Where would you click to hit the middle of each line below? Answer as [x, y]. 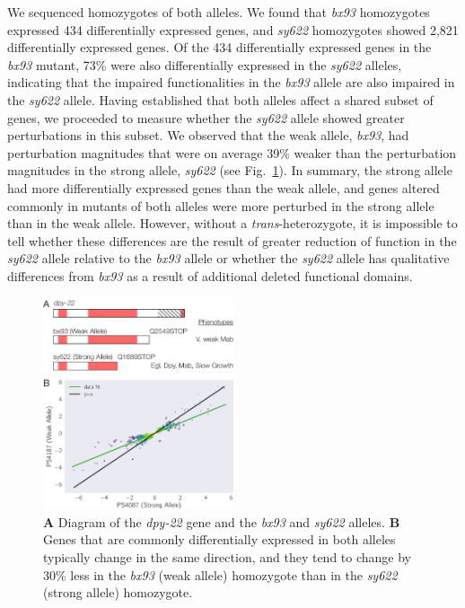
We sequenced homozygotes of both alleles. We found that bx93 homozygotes [219, 12]
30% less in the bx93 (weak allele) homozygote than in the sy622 [220, 574]
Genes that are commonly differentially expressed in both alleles [219, 539]
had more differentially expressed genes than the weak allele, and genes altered [224, 187]
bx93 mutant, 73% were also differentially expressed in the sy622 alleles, [205, 64]
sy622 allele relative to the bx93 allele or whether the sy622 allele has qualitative [228, 258]
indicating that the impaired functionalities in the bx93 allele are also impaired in [231, 82]
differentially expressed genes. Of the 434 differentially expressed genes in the [219, 47]
